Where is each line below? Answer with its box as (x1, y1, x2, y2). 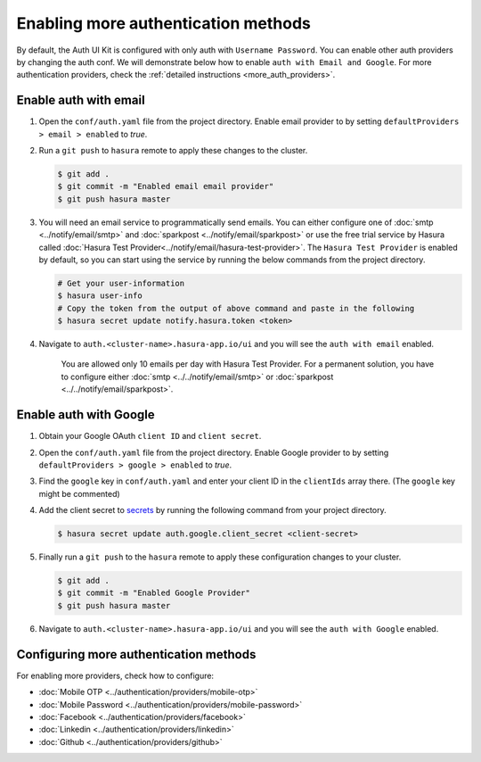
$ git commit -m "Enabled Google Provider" (57, 588, 251, 598)
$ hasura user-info (57, 291, 143, 301)
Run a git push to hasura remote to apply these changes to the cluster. (38, 145, 308, 156)
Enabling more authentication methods (16, 13, 311, 33)
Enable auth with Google (16, 407, 155, 423)
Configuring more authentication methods (16, 647, 257, 662)
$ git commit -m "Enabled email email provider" (57, 181, 274, 192)
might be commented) (38, 488, 120, 499)
